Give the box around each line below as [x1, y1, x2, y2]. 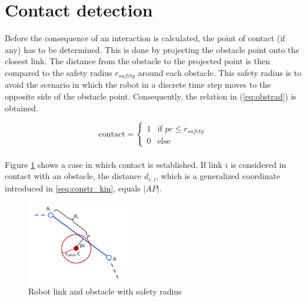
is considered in [230, 158, 287, 170]
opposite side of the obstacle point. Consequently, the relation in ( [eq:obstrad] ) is [5, 90, 297, 102]
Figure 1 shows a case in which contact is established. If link [5, 158, 222, 170]
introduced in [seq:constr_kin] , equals [5, 181, 141, 194]
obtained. [5, 101, 38, 114]
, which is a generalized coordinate [156, 170, 280, 182]
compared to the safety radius [5, 66, 112, 78]
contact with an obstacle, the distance [5, 170, 142, 182]
